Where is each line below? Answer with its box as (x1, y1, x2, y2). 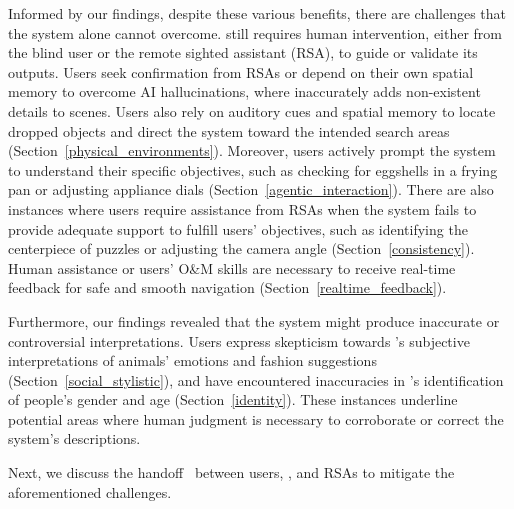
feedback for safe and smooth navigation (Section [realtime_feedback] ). (8, 277, 447, 298)
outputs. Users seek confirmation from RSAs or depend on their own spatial (8, 61, 474, 82)
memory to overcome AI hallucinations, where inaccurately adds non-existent (8, 81, 481, 102)
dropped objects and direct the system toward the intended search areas (8, 120, 450, 141)
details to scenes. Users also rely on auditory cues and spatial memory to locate (8, 100, 496, 121)
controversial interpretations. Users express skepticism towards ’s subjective (8, 330, 470, 351)
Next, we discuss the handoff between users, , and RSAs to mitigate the (8, 462, 455, 483)
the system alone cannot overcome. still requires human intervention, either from (8, 22, 503, 43)
